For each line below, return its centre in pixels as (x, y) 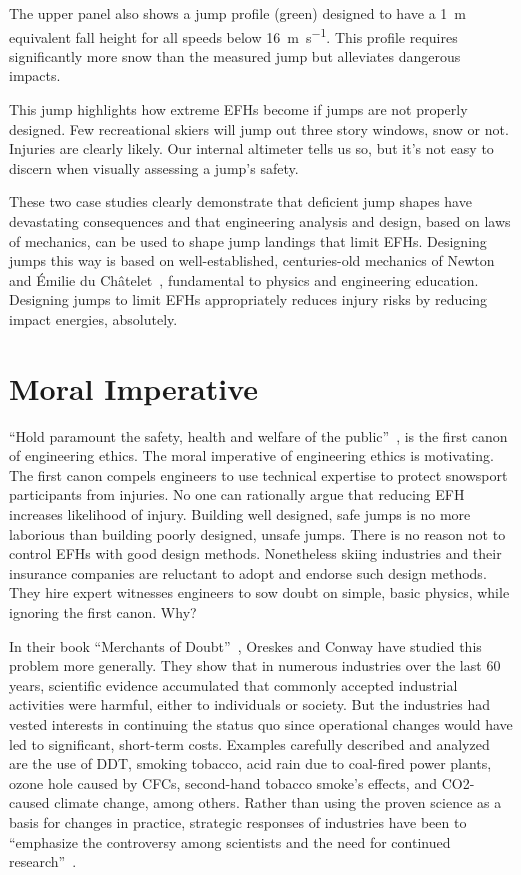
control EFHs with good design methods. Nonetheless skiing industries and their (255, 553)
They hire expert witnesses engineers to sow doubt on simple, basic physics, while (259, 592)
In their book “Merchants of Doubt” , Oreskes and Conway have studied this (245, 645)
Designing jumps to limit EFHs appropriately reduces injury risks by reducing (248, 299)
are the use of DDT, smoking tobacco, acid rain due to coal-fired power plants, (250, 763)
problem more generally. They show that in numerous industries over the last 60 (255, 665)
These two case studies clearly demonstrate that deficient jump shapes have (240, 201)
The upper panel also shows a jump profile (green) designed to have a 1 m (237, 13)
